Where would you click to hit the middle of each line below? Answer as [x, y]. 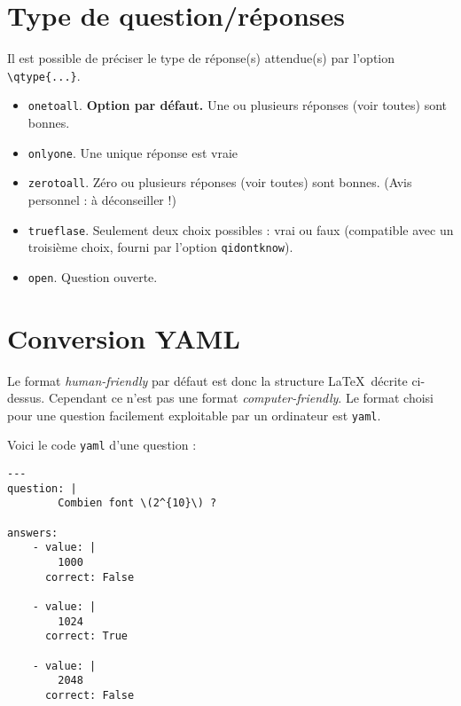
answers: [33, 533]
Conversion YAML [124, 337]
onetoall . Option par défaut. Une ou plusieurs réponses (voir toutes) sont [238, 105]
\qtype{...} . [44, 75]
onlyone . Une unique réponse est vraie [133, 152]
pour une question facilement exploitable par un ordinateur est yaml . [194, 415]
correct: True [86, 636]
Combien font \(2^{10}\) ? [137, 503]
